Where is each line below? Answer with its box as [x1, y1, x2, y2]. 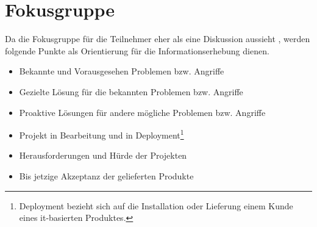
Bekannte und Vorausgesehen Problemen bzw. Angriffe [19, 65, 224, 77]
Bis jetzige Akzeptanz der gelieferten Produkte [19, 169, 194, 182]
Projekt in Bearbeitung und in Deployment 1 [19, 127, 184, 141]
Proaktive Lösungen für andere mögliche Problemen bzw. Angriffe [19, 106, 266, 118]
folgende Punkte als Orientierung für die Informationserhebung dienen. [5, 44, 269, 57]
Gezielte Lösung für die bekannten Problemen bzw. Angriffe [19, 85, 243, 98]
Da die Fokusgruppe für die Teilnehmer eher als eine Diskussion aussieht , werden [5, 32, 310, 45]
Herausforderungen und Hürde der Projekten [19, 149, 187, 162]
